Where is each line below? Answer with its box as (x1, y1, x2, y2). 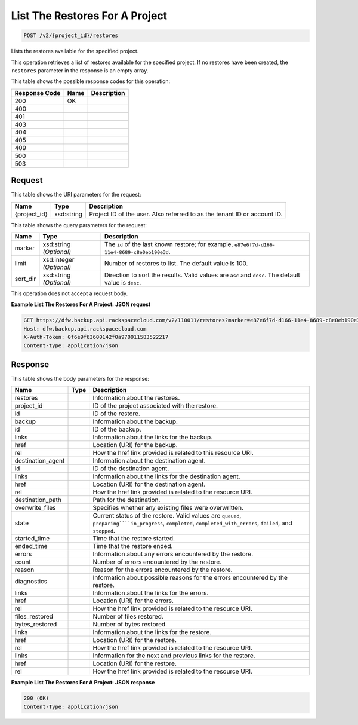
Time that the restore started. (92, 534, 175, 543)
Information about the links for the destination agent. (92, 472, 241, 481)
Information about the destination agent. (92, 457, 206, 465)
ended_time (14, 542, 48, 550)
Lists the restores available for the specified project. (11, 48, 139, 55)
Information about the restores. (92, 394, 180, 402)
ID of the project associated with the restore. (92, 402, 218, 410)
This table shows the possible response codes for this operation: (11, 78, 171, 85)
